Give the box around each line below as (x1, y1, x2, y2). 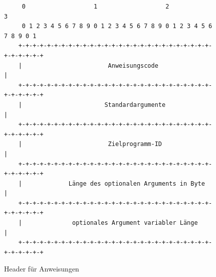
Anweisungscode (108, 62, 158, 69)
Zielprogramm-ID (108, 141, 162, 148)
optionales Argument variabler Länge (72, 219, 198, 227)
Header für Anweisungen (4, 263, 79, 274)
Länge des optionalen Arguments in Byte (68, 180, 205, 187)
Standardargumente (104, 101, 166, 108)
